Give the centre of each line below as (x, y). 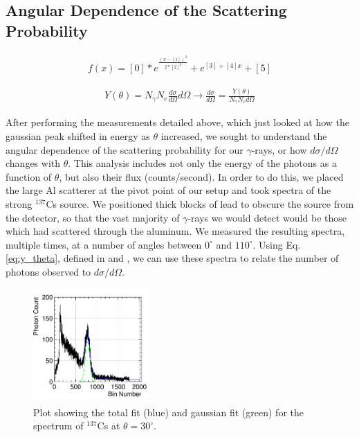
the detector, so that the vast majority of (93, 217)
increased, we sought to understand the (244, 135)
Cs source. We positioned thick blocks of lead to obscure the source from (200, 203)
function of (29, 176)
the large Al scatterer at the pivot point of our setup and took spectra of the (168, 190)
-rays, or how (279, 149)
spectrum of (58, 426)
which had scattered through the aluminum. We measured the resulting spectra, (175, 231)
